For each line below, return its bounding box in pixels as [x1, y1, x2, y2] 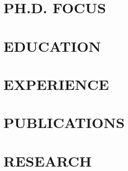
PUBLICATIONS [3, 112, 125, 132]
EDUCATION [3, 36, 101, 56]
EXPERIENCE [3, 74, 109, 94]
